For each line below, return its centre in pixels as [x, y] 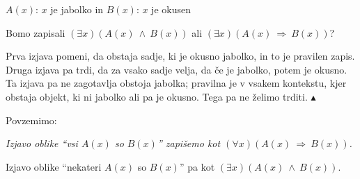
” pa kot [197, 166]
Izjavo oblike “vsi [42, 143]
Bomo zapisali [36, 32]
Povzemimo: [31, 120]
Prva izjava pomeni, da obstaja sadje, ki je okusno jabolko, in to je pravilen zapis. [180, 56]
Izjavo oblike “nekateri [54, 166]
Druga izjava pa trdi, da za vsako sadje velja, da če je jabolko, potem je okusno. [177, 69]
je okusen [171, 9]
